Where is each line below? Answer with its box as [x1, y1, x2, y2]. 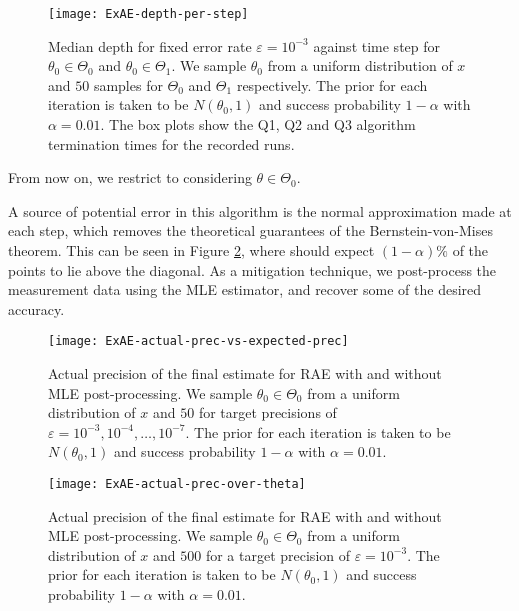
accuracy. [8, 298, 65, 319]
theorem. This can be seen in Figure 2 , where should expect [8, 240, 375, 260]
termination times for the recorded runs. [48, 133, 295, 154]
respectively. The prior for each [236, 74, 428, 95]
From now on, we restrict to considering [8, 167, 252, 188]
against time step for [313, 35, 441, 56]
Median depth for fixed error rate [48, 35, 252, 56]
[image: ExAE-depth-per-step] [48, 7, 249, 21]
